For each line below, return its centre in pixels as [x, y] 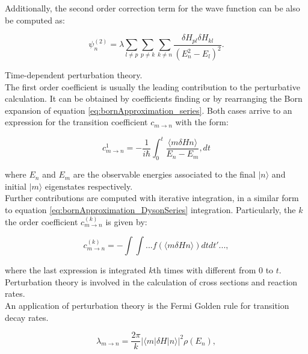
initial [16, 186]
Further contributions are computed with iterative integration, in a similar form [152, 198]
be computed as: [35, 20]
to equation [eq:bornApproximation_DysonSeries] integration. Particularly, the [150, 210]
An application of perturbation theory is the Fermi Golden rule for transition [147, 306]
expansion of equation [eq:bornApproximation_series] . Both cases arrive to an [149, 110]
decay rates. [27, 317]
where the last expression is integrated [75, 270]
